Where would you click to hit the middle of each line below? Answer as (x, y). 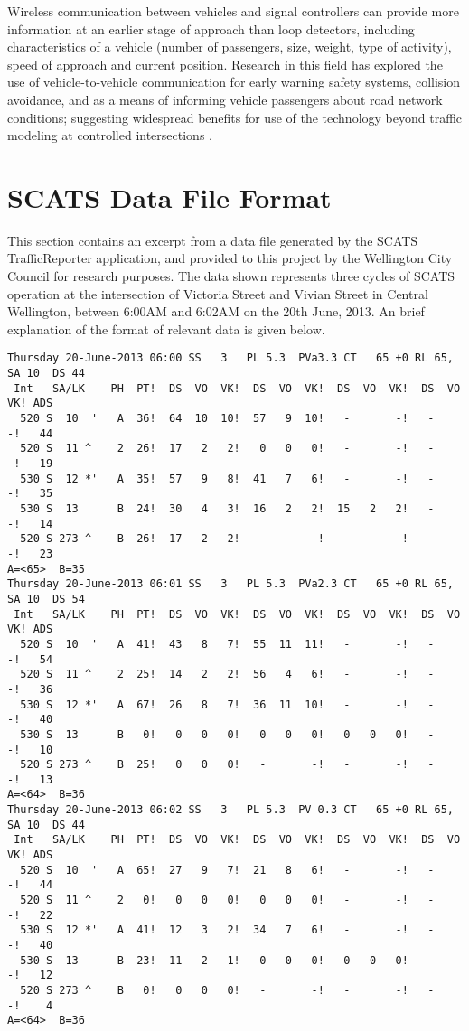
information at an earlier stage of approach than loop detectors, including (211, 28)
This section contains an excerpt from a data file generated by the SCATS (213, 240)
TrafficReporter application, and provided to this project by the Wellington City (230, 258)
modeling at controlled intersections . (110, 135)
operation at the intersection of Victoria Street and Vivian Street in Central (218, 293)
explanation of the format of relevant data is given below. (166, 328)
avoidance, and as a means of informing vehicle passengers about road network (225, 99)
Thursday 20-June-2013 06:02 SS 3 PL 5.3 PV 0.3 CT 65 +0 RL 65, (230, 810)
